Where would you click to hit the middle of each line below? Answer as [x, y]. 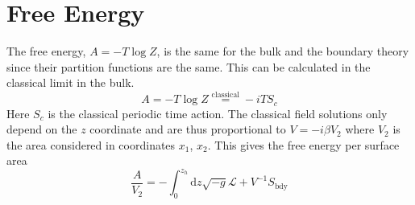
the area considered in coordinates [91, 144]
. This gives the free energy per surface [303, 144]
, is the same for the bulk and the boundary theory [283, 51]
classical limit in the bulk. [71, 82]
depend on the [42, 129]
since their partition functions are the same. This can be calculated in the [189, 66]
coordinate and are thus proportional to [188, 129]
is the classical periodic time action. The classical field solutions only [218, 113]
